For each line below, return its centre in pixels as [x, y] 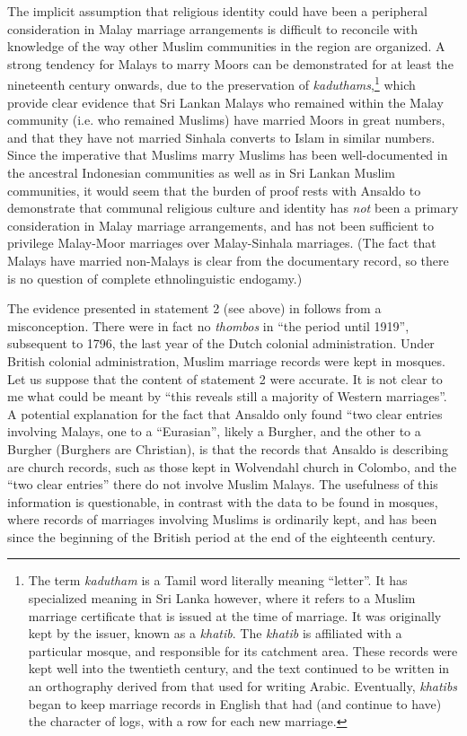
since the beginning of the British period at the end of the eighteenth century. [221, 536]
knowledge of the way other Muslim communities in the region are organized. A [226, 46]
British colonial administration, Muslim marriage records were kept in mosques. [226, 360]
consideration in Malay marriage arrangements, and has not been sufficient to [220, 225]
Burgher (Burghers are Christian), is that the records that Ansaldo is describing [228, 448]
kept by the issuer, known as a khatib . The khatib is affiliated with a [215, 633]
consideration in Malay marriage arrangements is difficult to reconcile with [213, 28]
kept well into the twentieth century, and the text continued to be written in [239, 668]
